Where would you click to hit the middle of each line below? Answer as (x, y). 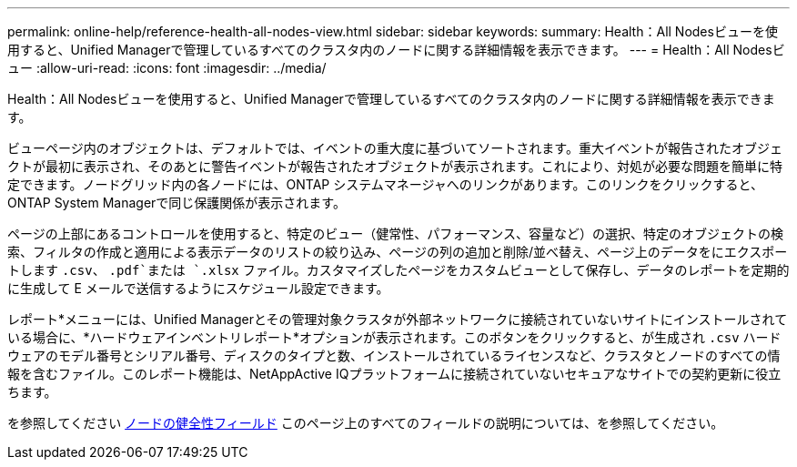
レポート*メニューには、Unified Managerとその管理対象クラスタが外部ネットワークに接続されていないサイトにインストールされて (398, 319)
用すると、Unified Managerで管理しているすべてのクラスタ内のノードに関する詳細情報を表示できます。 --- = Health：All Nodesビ (396, 50)
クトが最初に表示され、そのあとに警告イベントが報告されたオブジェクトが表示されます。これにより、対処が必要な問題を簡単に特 (395, 166)
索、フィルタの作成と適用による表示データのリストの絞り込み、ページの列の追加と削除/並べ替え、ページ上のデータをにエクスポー (398, 252)
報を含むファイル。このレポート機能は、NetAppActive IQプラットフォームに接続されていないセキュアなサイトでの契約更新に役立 (394, 374)
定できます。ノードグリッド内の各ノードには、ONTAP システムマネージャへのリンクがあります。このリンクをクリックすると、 (385, 184)
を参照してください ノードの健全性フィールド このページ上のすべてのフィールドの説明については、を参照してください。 (366, 423)
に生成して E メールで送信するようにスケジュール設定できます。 (198, 288)
